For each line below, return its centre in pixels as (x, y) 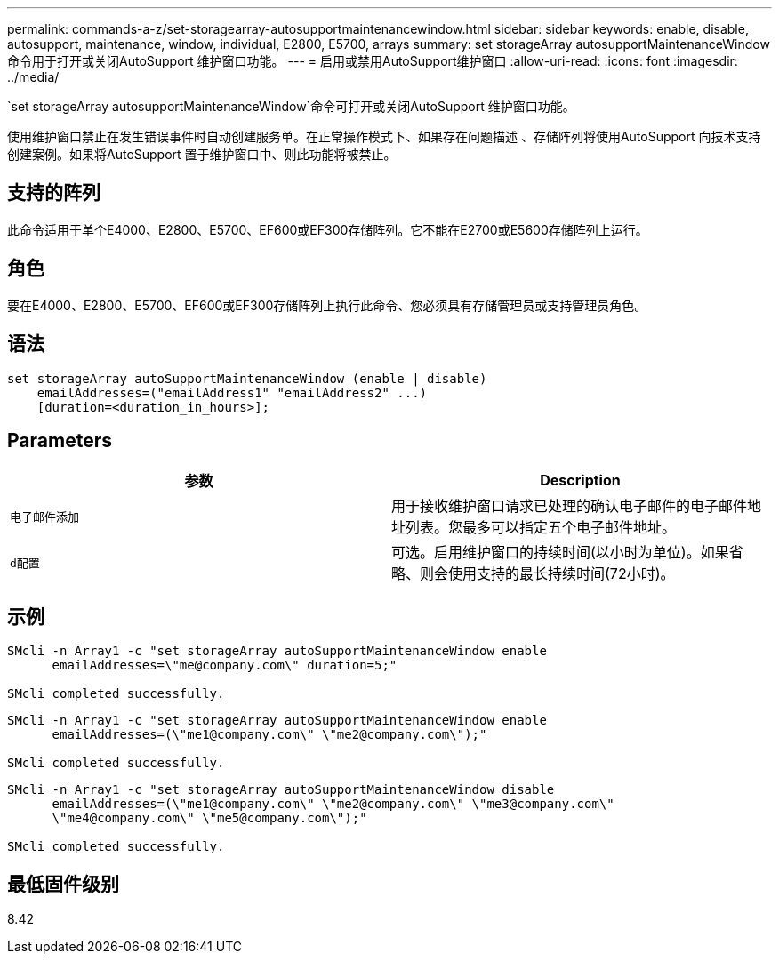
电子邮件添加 (45, 517)
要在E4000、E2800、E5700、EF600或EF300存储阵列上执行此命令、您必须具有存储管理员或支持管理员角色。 (327, 305)
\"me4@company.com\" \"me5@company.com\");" (209, 818)
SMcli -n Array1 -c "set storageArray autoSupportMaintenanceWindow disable (281, 790)
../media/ (33, 77)
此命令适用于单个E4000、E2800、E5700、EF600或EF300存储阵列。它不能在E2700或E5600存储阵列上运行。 (328, 229)
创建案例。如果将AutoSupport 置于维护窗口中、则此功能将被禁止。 (202, 154)
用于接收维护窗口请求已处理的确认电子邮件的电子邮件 (570, 506)
